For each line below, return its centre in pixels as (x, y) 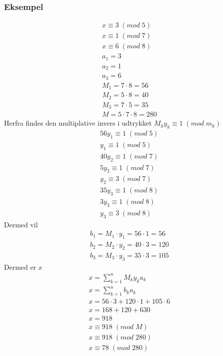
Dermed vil (21, 224)
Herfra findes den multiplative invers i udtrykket (78, 123)
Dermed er (20, 267)
